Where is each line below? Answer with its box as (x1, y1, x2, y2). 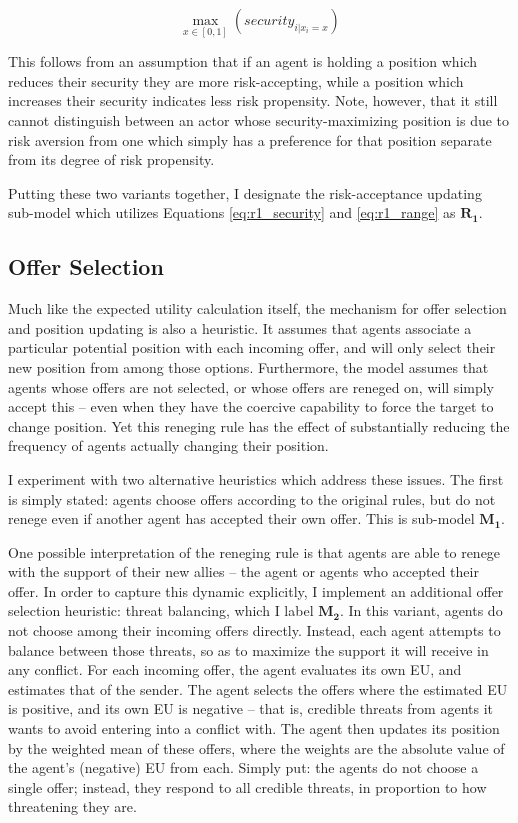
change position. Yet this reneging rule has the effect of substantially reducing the (8, 415, 510, 436)
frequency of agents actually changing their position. (8, 435, 329, 456)
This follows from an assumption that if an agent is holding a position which (8, 51, 478, 72)
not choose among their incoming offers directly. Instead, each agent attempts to (8, 620, 501, 641)
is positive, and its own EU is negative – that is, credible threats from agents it (8, 698, 493, 719)
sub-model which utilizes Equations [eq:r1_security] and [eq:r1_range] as (8, 202, 456, 223)
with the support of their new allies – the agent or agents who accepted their (8, 561, 479, 582)
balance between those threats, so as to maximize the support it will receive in (8, 639, 489, 660)
